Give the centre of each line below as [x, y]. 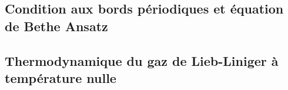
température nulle [61, 77]
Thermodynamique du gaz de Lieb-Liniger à [142, 60]
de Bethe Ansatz [56, 26]
